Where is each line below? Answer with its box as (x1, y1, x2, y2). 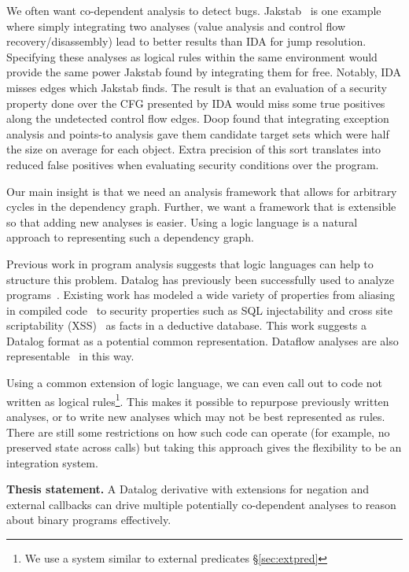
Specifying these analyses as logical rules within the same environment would (6, 48, 378, 65)
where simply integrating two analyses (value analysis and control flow (6, 17, 345, 34)
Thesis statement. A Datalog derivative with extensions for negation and (6, 481, 369, 497)
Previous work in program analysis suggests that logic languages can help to (6, 255, 374, 271)
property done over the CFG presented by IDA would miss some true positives (6, 94, 385, 111)
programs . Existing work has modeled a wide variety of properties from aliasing (6, 286, 395, 303)
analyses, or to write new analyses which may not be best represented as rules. (6, 408, 385, 424)
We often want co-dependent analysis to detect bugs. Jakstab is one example (6, 2, 381, 18)
